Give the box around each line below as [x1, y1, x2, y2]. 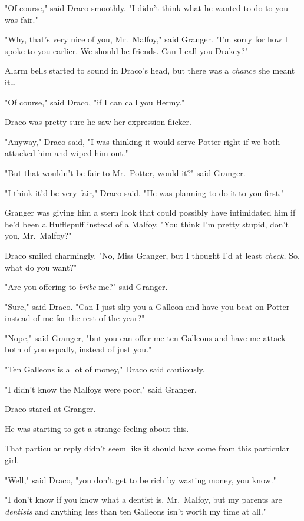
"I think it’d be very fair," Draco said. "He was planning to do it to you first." [5, 186, 285, 199]
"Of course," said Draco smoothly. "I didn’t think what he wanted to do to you [5, 2, 288, 14]
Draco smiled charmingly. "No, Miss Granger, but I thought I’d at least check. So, [5, 249, 300, 261]
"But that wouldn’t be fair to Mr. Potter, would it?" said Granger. [5, 166, 246, 179]
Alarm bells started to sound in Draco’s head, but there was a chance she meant [5, 64, 295, 77]
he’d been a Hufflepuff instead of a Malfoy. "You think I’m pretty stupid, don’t [5, 217, 289, 230]
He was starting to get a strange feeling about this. [5, 422, 189, 434]
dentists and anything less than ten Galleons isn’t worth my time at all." [5, 504, 266, 517]
